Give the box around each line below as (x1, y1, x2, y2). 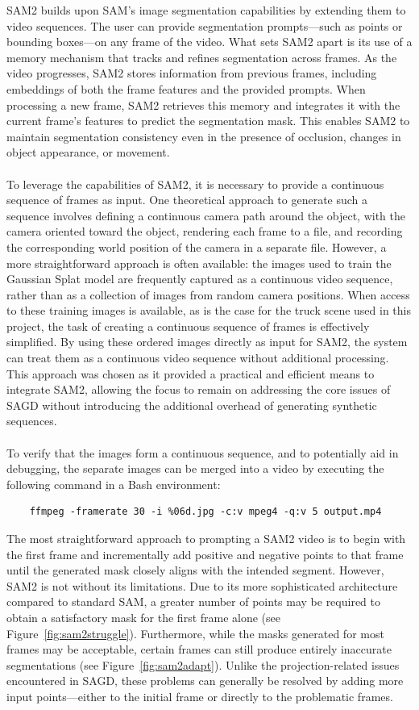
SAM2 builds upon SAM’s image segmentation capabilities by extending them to (6, 2, 406, 18)
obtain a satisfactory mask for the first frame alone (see (6, 608, 281, 625)
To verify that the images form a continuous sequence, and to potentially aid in (6, 444, 399, 461)
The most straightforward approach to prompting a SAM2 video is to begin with (6, 530, 406, 546)
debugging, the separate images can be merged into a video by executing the (6, 460, 384, 477)
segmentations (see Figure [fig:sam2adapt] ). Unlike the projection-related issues (6, 656, 400, 673)
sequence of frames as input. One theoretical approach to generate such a (6, 191, 368, 208)
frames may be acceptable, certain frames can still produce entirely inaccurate (6, 641, 392, 658)
